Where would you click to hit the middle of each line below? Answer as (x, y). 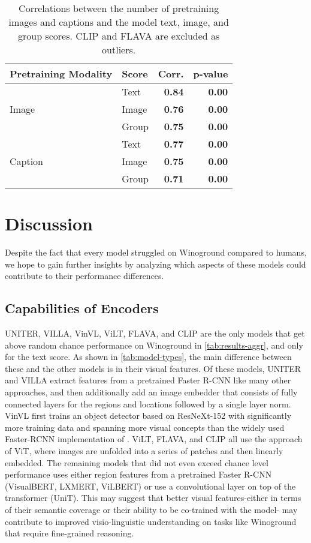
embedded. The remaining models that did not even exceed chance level (137, 462)
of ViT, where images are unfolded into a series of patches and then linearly (144, 451)
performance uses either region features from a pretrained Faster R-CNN (138, 474)
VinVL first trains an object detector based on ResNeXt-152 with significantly (148, 415)
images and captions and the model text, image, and (119, 22)
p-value (211, 73)
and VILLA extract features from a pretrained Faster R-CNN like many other (148, 380)
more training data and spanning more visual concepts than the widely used (145, 427)
